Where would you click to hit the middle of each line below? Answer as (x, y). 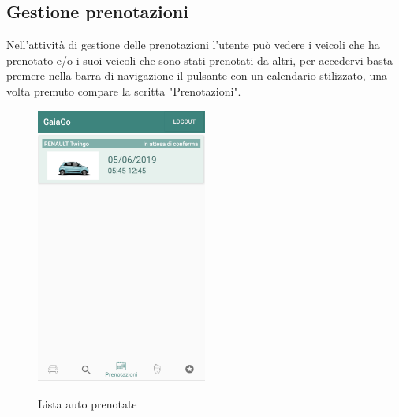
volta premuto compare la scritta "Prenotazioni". (124, 90)
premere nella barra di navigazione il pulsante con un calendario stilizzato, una (197, 75)
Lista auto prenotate (88, 403)
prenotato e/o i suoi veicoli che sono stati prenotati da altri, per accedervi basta (200, 60)
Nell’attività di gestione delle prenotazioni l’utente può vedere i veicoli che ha (193, 45)
